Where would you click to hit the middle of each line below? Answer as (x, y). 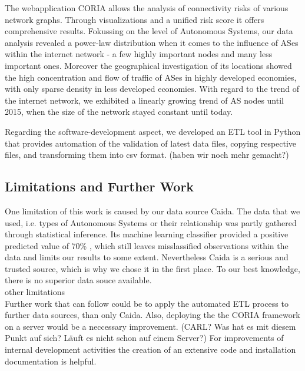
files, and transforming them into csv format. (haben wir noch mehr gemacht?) (147, 155)
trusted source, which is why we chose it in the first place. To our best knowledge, (152, 268)
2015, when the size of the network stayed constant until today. (119, 112)
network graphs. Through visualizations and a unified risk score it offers (135, 19)
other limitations (35, 292)
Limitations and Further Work (100, 186)
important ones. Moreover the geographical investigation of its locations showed (148, 65)
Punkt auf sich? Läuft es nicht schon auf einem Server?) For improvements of (144, 338)
